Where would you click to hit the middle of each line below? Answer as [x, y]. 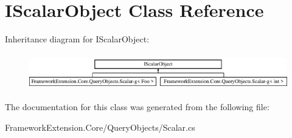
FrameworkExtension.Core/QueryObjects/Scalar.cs [100, 127]
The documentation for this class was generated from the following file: [137, 107]
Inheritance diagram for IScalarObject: [77, 39]
